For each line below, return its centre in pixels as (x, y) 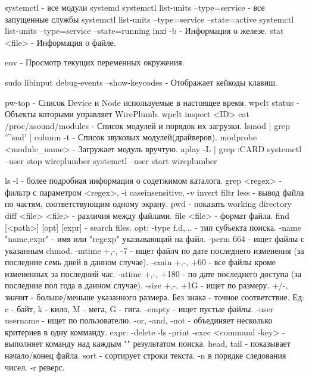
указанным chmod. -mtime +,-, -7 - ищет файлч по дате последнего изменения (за (154, 250)
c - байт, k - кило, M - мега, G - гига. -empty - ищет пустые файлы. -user (139, 308)
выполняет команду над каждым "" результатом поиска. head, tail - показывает (148, 343)
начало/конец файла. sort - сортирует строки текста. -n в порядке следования (146, 355)
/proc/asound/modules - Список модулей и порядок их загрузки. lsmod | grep (147, 125)
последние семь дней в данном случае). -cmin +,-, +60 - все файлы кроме (141, 262)
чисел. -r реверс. (35, 367)
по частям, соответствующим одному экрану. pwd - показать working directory (148, 204)
